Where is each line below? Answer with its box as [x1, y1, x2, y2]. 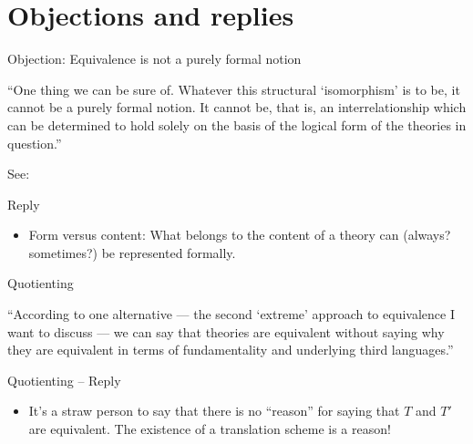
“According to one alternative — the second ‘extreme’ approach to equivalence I [7, 305, 455, 324]
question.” [7, 133, 62, 152]
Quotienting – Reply [7, 370, 121, 389]
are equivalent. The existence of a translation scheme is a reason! [28, 419, 391, 439]
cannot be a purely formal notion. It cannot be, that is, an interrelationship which [7, 98, 467, 117]
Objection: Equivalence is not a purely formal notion [7, 49, 302, 68]
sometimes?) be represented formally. [28, 243, 236, 262]
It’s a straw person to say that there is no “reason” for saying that [28, 401, 400, 420]
